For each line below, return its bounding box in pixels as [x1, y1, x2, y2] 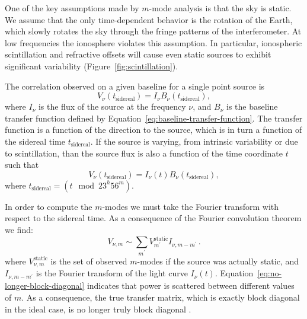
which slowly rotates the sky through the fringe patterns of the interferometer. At [5, 25, 302, 37]
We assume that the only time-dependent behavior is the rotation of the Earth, [5, 13, 293, 25]
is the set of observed [50, 254, 127, 267]
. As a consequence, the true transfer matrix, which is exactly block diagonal [21, 291, 300, 303]
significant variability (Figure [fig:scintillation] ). [5, 59, 178, 72]
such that [5, 158, 39, 171]
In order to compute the [5, 200, 92, 212]
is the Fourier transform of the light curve [36, 267, 188, 279]
